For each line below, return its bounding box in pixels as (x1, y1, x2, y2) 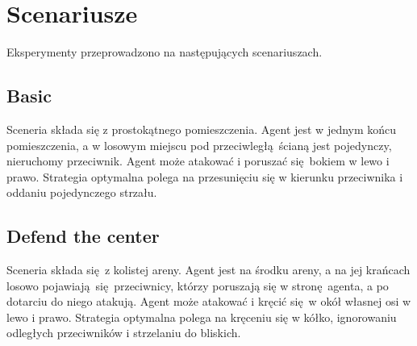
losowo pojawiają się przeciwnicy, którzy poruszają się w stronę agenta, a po (6, 277, 389, 294)
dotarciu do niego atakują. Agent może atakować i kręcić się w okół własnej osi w (6, 293, 411, 310)
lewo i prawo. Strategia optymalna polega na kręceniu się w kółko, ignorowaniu (6, 308, 397, 325)
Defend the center (6, 223, 160, 248)
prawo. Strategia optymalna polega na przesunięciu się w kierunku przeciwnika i (6, 168, 403, 185)
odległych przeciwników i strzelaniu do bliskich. (6, 324, 241, 341)
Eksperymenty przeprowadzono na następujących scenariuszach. (6, 44, 323, 60)
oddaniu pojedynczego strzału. (6, 184, 157, 201)
